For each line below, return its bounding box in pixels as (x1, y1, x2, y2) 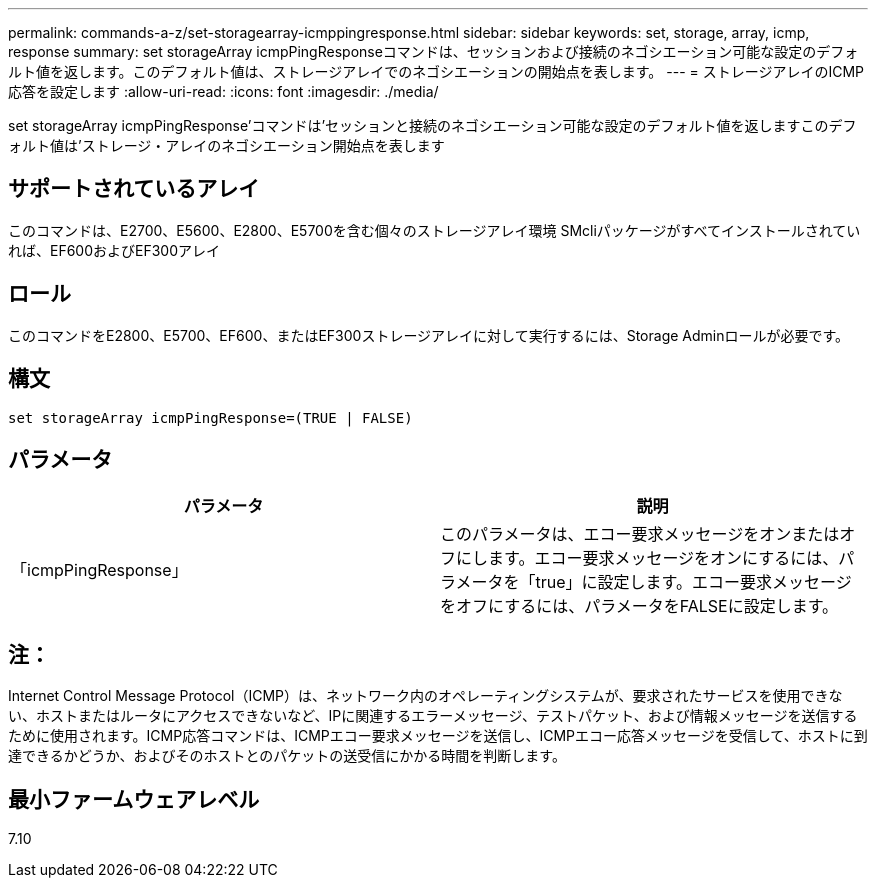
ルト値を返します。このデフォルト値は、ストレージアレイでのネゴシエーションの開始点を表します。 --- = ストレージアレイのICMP (8, 63, 865, 80)
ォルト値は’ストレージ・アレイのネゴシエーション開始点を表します (8, 137, 445, 154)
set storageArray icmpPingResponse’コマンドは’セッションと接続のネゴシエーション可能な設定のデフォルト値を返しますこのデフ (8, 117, 857, 134)
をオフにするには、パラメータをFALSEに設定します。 (440, 596, 839, 617)
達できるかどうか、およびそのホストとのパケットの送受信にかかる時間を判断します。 (8, 747, 566, 765)
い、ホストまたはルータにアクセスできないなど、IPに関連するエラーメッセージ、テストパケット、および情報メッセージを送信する (8, 707, 858, 725)
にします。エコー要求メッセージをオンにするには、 (456, 548, 839, 569)
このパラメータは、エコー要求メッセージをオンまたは (440, 524, 840, 545)
